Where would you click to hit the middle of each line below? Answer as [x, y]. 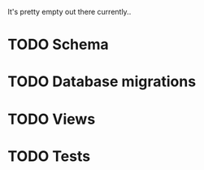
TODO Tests [49, 156]
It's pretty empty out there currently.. [69, 12]
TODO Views [52, 119]
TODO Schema [58, 45]
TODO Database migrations [102, 82]
